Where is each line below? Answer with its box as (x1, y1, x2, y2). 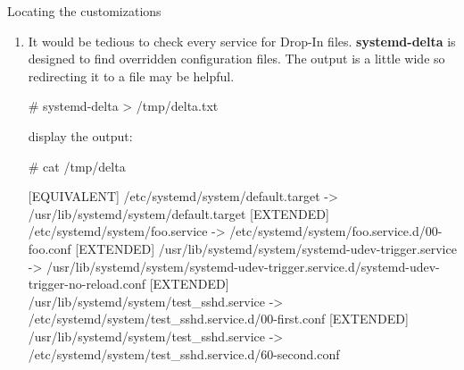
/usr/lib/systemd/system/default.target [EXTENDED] (28, 204, 329, 223)
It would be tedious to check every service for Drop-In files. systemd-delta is (28, 31, 456, 50)
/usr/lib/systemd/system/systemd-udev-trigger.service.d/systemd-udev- (46, 256, 440, 275)
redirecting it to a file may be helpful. (28, 66, 235, 85)
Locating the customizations (7, 2, 162, 20)
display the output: (28, 126, 133, 145)
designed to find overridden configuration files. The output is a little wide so (28, 49, 445, 68)
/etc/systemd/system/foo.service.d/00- (229, 222, 443, 240)
